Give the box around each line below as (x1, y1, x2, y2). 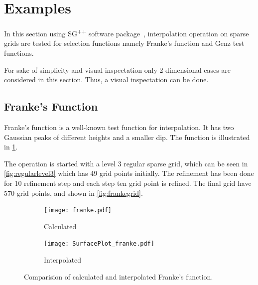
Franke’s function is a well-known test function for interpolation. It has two (4, 122, 234, 132)
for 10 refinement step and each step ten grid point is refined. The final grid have (4, 177, 252, 188)
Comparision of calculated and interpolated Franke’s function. (24, 271, 213, 282)
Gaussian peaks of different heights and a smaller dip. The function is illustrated (4, 132, 250, 142)
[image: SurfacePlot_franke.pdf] (44, 240, 154, 248)
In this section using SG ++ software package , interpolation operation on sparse (4, 27, 249, 38)
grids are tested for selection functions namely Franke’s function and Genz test (4, 38, 245, 48)
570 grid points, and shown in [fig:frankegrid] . (4, 187, 143, 198)
